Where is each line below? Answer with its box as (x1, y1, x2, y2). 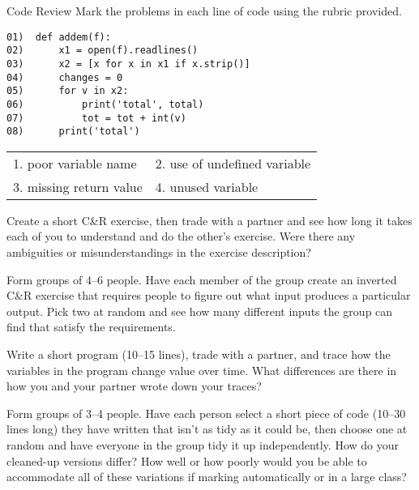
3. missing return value (13, 177, 143, 196)
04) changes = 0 (6, 71, 123, 83)
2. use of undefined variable (155, 153, 311, 173)
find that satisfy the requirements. (6, 318, 176, 335)
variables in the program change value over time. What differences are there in (6, 361, 397, 378)
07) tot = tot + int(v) (6, 112, 186, 124)
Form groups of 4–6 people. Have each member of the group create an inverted (6, 271, 397, 288)
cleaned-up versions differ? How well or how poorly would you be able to (6, 452, 367, 469)
